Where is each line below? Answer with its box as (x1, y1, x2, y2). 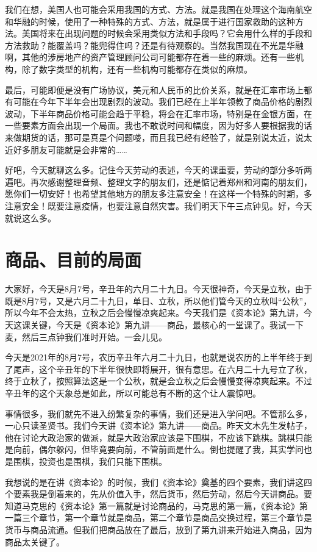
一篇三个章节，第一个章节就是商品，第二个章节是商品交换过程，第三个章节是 (5, 511, 312, 524)
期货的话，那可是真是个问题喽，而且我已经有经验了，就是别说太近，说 (21, 131, 304, 143)
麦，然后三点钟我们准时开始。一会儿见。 (5, 330, 167, 343)
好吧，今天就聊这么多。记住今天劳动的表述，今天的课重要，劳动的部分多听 (5, 163, 304, 176)
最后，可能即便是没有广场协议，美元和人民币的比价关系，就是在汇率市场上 (5, 83, 304, 96)
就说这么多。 (5, 211, 56, 224)
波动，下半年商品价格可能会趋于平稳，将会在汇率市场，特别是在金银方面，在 (5, 107, 312, 120)
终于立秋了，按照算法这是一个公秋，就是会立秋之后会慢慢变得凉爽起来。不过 (5, 375, 312, 387)
